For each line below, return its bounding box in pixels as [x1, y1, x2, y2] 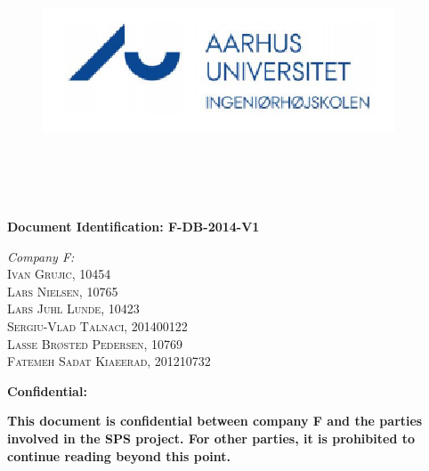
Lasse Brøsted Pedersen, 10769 [7, 334, 183, 353]
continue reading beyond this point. [7, 446, 231, 465]
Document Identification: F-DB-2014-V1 [7, 216, 260, 235]
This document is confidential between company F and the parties [7, 411, 423, 430]
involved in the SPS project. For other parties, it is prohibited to [7, 428, 415, 447]
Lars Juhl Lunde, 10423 [7, 299, 140, 318]
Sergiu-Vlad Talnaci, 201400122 [7, 316, 188, 335]
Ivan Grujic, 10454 [7, 264, 111, 283]
